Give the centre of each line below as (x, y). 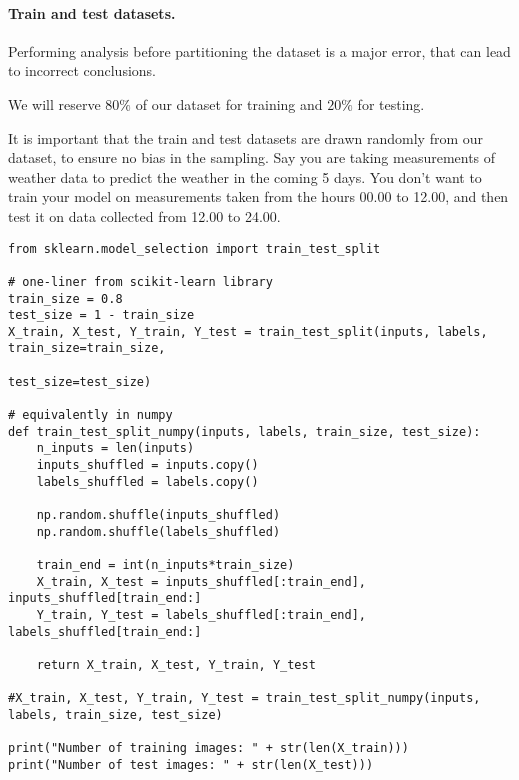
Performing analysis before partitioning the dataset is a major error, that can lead (259, 50)
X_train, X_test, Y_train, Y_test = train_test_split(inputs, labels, (248, 331)
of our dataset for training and (229, 103)
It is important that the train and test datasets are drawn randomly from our (246, 137)
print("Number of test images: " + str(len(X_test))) (191, 764)
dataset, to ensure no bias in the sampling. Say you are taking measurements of (252, 157)
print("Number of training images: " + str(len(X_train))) (208, 748)
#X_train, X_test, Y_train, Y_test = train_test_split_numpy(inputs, (244, 698)
